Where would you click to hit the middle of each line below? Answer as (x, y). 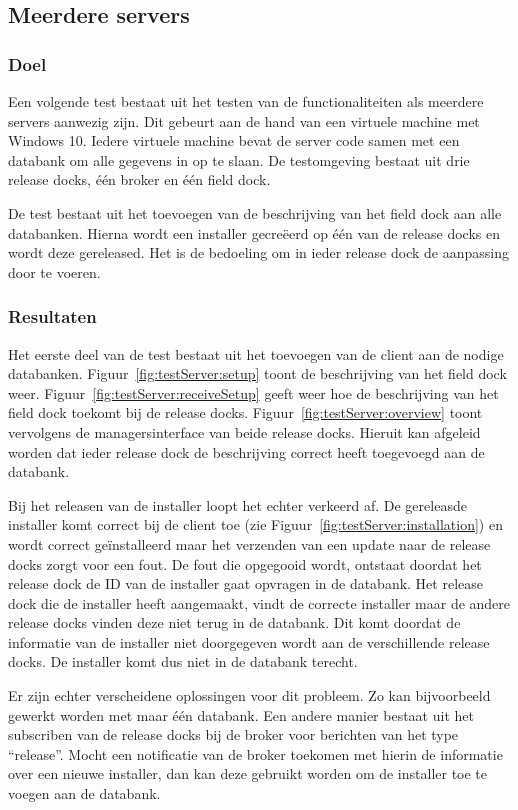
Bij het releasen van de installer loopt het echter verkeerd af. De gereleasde (237, 504)
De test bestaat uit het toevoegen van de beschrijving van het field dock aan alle (255, 212)
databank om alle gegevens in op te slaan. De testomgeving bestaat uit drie (239, 159)
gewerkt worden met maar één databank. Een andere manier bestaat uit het (241, 714)
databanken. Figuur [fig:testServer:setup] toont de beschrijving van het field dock (257, 373)
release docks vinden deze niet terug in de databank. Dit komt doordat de (234, 622)
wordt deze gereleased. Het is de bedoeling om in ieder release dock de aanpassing (258, 252)
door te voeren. (54, 271)
